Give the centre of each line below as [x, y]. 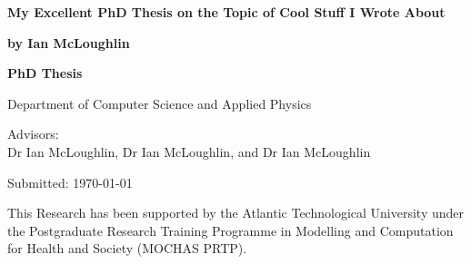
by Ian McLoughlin [69, 42]
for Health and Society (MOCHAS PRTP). [127, 248]
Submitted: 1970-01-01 [70, 182]
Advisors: [33, 134]
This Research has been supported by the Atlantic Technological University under [236, 213]
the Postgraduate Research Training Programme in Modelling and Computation [230, 230]
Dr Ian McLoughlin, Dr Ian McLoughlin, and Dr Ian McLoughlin [189, 151]
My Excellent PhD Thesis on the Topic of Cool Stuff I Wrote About [226, 12]
